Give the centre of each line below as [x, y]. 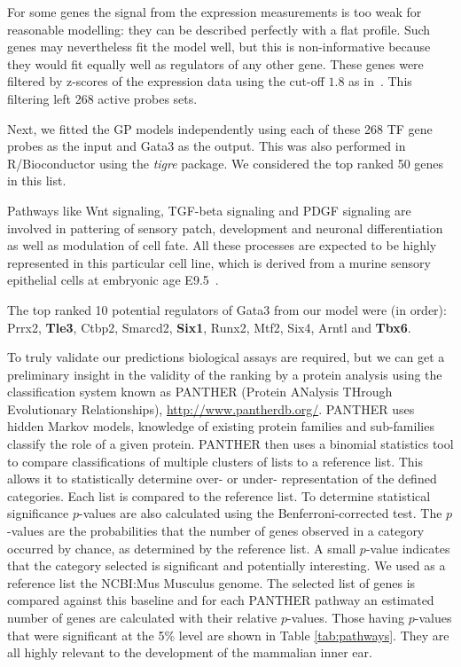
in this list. [37, 180]
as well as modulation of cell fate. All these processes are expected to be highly [222, 245]
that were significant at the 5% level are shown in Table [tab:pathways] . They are [228, 635]
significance [38, 513]
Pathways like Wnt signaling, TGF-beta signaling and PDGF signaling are [209, 210]
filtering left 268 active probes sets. [102, 98]
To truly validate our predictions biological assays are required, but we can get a [226, 357]
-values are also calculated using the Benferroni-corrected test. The [261, 513]
